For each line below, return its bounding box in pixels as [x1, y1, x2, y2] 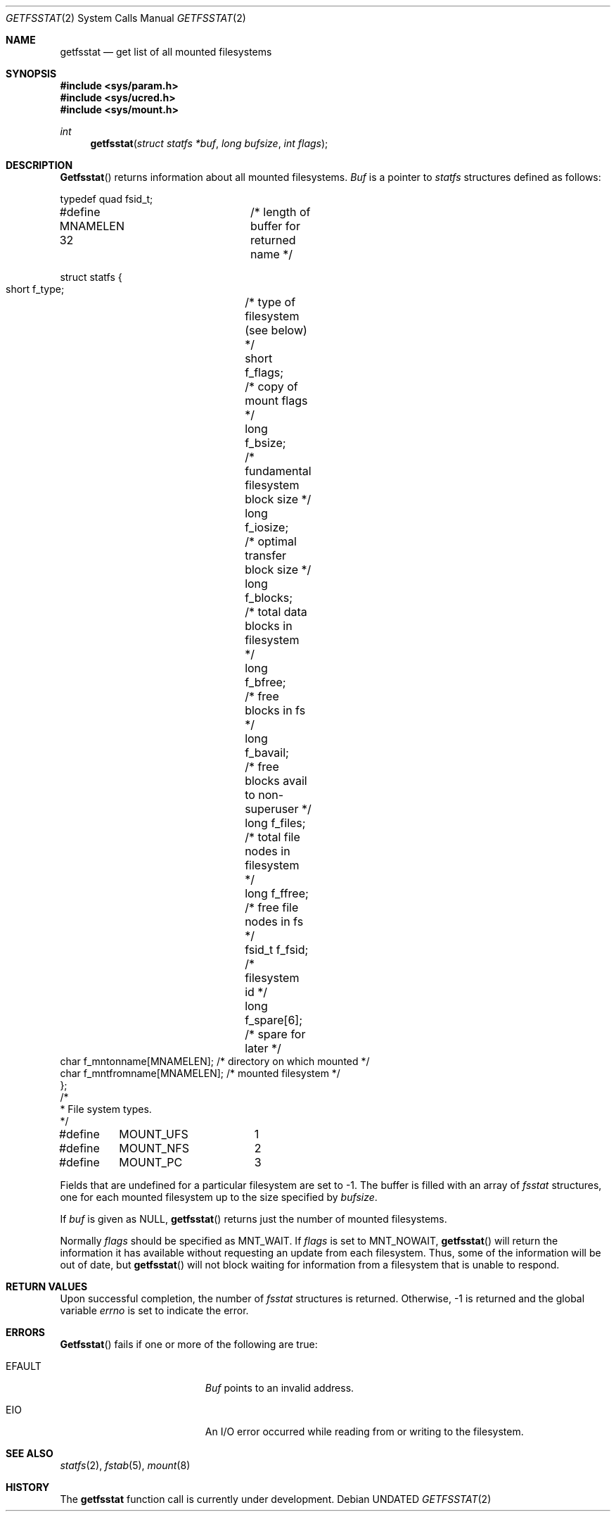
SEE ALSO [6, 1447, 53, 1459]
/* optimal [245, 534, 297, 548]
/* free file [245, 900, 299, 914]
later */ [245, 1041, 281, 1055]
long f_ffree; [245, 886, 309, 900]
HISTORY [6, 1481, 50, 1493]
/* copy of [245, 379, 298, 394]
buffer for [250, 219, 300, 233]
